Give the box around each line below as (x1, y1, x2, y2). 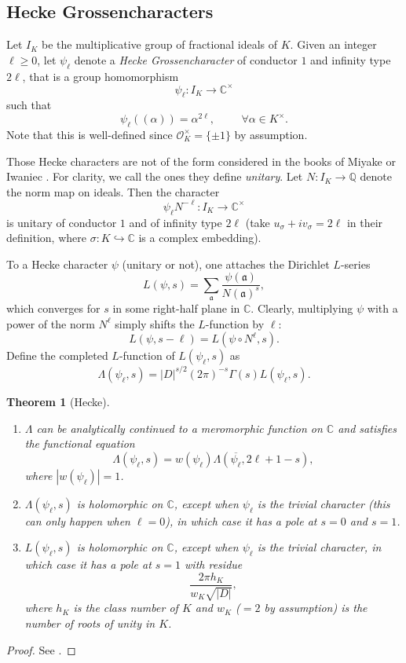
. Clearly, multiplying (251, 300, 353, 317)
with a (367, 300, 398, 317)
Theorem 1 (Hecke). (6, 393, 110, 409)
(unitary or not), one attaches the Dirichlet (122, 255, 330, 272)
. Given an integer (290, 36, 377, 53)
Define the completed (6, 347, 108, 364)
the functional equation (24, 435, 135, 452)
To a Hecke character (6, 255, 108, 272)
